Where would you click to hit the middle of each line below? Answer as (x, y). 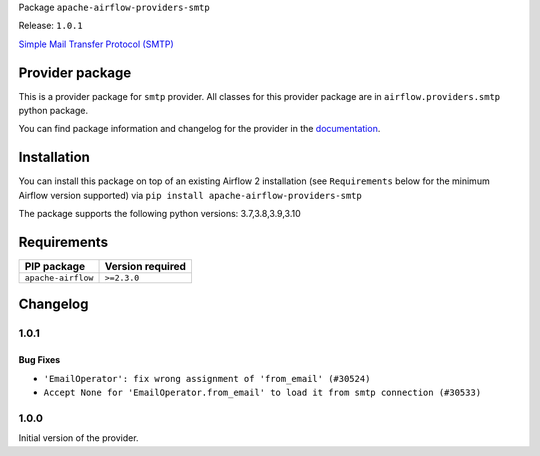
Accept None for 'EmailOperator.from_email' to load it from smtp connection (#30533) (262, 393)
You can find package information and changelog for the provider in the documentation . (199, 129)
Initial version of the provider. (78, 438)
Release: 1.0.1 (51, 26)
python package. (53, 111)
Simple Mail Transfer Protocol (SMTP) (96, 44)
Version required (145, 267)
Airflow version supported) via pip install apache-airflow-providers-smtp (190, 195)
